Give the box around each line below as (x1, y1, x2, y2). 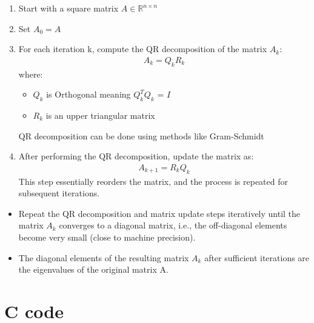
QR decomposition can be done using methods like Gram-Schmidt (18, 129, 264, 142)
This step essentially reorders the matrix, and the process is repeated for (18, 175, 288, 187)
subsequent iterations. (18, 187, 100, 199)
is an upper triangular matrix (45, 109, 155, 121)
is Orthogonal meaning (46, 88, 131, 101)
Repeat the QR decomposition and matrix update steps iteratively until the (18, 207, 301, 219)
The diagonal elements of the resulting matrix (18, 251, 189, 264)
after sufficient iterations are (204, 251, 310, 264)
